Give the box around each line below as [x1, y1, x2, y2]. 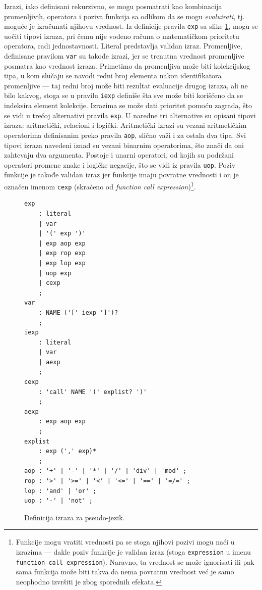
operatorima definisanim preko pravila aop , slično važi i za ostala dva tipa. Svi [4, 129, 246, 140]
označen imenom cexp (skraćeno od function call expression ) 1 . [4, 180, 196, 191]
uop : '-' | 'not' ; [24, 497, 93, 505]
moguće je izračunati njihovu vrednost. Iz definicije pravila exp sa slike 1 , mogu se [4, 21, 258, 31]
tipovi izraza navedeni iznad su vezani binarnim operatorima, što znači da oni [4, 139, 244, 150]
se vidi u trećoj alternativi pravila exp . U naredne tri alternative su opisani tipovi [4, 110, 256, 120]
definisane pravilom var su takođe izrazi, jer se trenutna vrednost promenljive [4, 51, 244, 61]
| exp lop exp [38, 259, 86, 267]
